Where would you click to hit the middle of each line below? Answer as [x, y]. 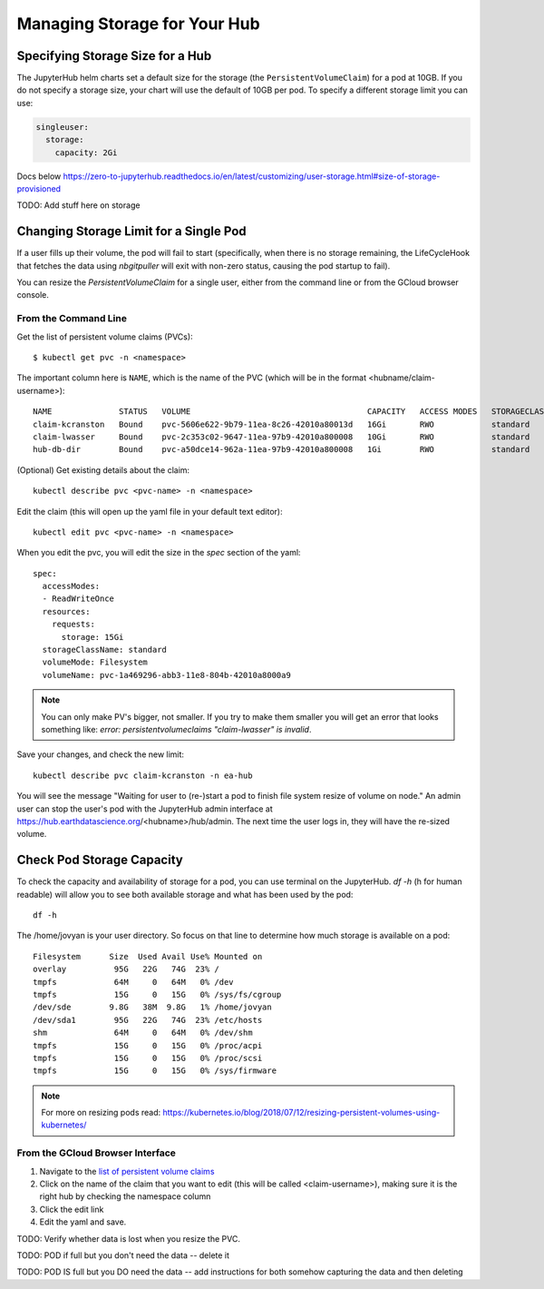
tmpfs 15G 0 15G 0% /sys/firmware [155, 1071]
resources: [66, 611]
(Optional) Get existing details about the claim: [103, 470]
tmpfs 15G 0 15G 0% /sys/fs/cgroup [157, 994]
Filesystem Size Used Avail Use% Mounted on [148, 956]
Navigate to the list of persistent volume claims [127, 1171]
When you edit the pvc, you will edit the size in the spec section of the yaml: [159, 553]
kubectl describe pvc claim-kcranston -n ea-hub [143, 775]
